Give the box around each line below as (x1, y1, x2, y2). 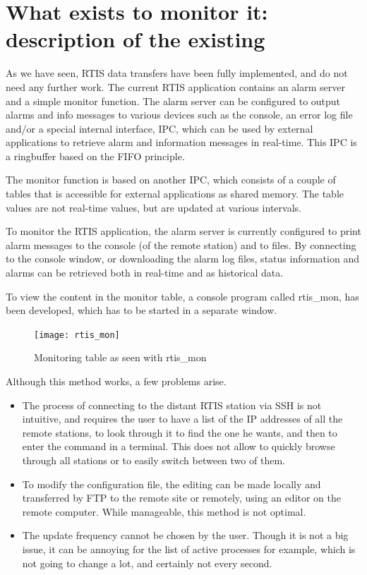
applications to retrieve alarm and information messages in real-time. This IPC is (6, 135, 357, 150)
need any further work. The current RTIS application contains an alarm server (6, 79, 345, 94)
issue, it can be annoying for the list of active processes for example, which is (22, 542, 356, 556)
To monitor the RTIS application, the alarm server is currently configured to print (6, 224, 361, 238)
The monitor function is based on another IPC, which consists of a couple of (6, 172, 336, 187)
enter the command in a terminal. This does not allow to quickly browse (22, 439, 335, 454)
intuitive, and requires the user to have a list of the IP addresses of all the (22, 411, 343, 426)
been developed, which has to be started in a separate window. (6, 303, 277, 317)
